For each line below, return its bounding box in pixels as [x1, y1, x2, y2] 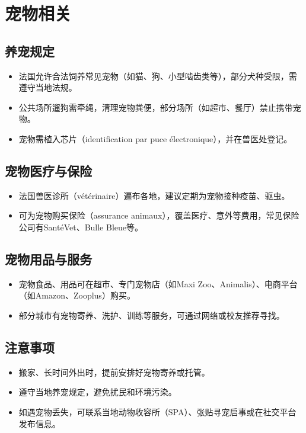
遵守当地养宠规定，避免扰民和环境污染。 [18, 386, 177, 398]
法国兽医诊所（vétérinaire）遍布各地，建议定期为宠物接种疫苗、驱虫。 [18, 189, 290, 201]
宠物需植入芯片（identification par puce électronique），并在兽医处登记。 [18, 132, 292, 145]
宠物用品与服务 [5, 249, 92, 268]
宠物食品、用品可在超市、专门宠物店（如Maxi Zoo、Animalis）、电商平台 [18, 277, 298, 290]
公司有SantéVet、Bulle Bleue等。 [18, 220, 144, 233]
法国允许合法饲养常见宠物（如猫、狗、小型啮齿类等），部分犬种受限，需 [18, 69, 297, 82]
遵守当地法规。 [18, 81, 77, 94]
